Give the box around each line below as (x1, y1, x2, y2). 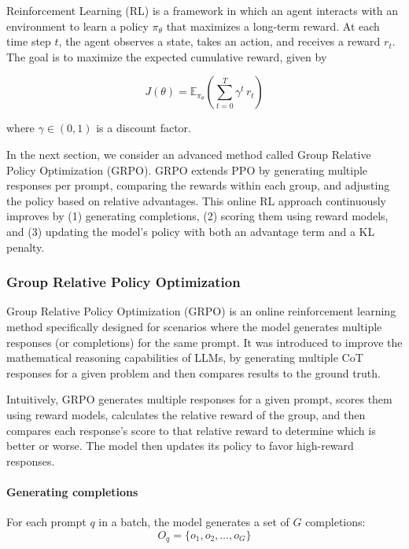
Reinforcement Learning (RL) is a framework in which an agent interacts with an (6, 2, 399, 18)
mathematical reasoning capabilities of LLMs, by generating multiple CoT (6, 349, 363, 366)
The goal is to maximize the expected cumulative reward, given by (6, 48, 327, 64)
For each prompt (6, 514, 87, 530)
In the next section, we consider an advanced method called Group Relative (6, 146, 371, 162)
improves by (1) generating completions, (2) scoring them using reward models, (6, 208, 389, 224)
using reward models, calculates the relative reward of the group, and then (6, 406, 366, 422)
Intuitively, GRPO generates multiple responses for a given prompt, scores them (6, 391, 392, 407)
